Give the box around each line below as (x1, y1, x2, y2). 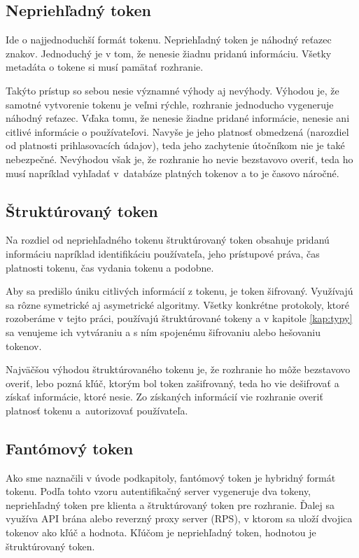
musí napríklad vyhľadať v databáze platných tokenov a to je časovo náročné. (6, 165, 339, 180)
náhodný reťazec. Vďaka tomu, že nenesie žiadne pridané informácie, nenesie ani (6, 111, 350, 125)
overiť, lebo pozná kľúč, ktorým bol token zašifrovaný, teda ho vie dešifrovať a (6, 375, 339, 390)
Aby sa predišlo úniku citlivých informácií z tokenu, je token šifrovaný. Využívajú (6, 284, 353, 298)
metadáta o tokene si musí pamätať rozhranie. (6, 60, 204, 74)
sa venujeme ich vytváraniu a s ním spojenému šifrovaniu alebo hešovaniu (6, 324, 321, 339)
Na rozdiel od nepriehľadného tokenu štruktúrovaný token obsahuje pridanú (6, 232, 330, 247)
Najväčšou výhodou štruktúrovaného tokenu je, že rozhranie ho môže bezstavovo (6, 362, 351, 377)
